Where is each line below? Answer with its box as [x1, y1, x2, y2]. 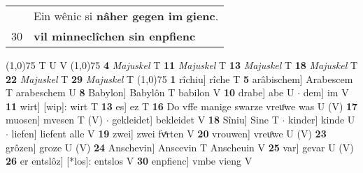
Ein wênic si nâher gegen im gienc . [34, 8, 219, 24]
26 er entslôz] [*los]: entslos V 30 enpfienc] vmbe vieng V [6, 153, 252, 168]
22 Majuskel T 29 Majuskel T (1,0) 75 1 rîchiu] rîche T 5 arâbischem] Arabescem [6, 71, 353, 86]
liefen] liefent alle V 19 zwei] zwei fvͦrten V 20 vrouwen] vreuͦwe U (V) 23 [11, 126, 327, 140]
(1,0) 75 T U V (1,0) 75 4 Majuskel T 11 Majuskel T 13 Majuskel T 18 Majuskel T [6, 58, 358, 72]
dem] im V [303, 85, 349, 100]
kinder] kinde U [288, 112, 355, 127]
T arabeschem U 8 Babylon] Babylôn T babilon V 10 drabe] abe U [6, 85, 294, 100]
